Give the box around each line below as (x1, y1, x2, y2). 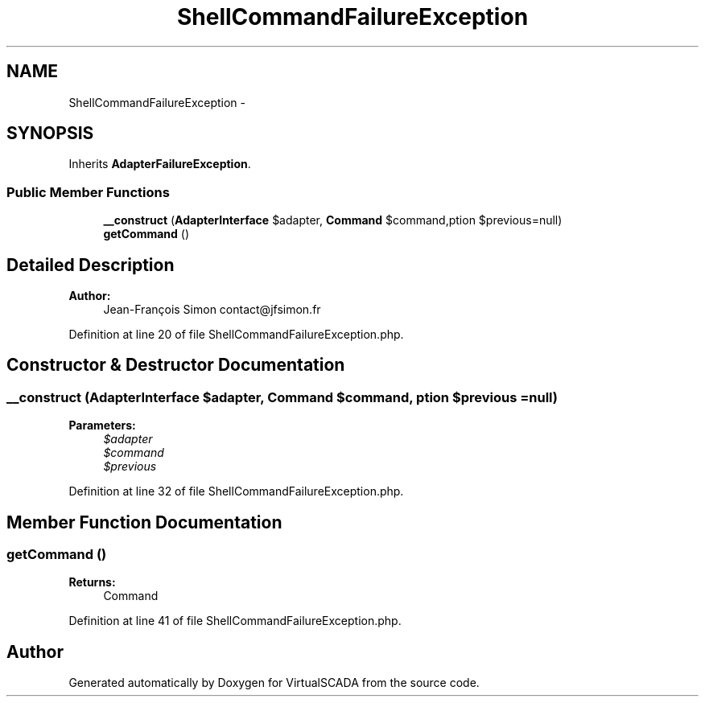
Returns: (68, 575, 116, 590)
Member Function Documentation (6, 512, 282, 532)
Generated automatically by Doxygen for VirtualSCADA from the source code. (68, 676, 480, 690)
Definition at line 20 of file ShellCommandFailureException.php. (68, 327, 404, 342)
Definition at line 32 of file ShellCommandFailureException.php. (68, 484, 404, 499)
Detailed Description (6, 254, 175, 275)
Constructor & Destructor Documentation (6, 355, 345, 376)
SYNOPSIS (6, 123, 94, 144)
